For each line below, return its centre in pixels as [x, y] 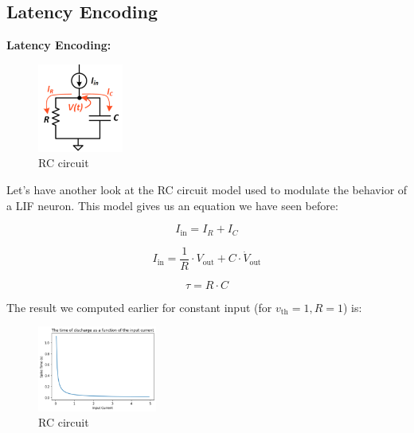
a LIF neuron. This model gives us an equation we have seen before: [172, 205]
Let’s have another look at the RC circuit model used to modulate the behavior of [207, 190]
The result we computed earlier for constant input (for [139, 307]
